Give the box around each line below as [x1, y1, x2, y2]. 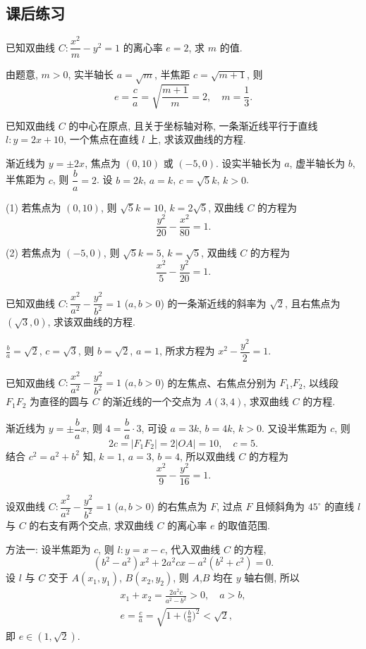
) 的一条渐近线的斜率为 [160, 295, 267, 310]
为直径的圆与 [30, 394, 90, 409]
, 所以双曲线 [180, 448, 236, 463]
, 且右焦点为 [284, 295, 341, 310]
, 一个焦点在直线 [63, 132, 139, 147]
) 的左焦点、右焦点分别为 [160, 375, 276, 390]
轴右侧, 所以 [244, 570, 300, 585]
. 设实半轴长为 [215, 155, 281, 170]
